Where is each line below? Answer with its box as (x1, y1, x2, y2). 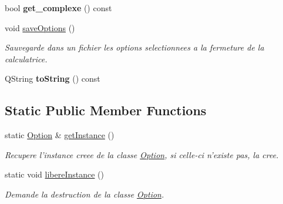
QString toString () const (5, 72, 100, 85)
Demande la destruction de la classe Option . (5, 188, 164, 200)
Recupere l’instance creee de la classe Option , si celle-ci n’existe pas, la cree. (5, 148, 279, 160)
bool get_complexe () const (5, 2, 112, 14)
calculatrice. (5, 52, 48, 65)
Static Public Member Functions (5, 101, 207, 119)
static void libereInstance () (5, 168, 104, 180)
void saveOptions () (5, 21, 75, 34)
